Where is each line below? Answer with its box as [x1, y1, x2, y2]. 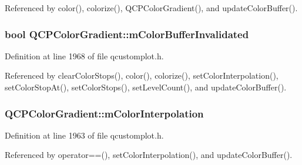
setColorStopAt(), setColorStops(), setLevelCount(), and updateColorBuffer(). [5, 81, 287, 93]
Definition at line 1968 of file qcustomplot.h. [5, 49, 164, 62]
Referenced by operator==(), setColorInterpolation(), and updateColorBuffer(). [5, 149, 293, 161]
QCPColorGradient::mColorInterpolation [5, 106, 204, 120]
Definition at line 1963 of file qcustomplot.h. [5, 129, 164, 141]
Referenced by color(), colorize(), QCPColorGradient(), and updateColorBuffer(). [5, 2, 298, 14]
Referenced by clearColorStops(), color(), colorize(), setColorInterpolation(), [5, 69, 278, 82]
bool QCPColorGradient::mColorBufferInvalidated [5, 26, 249, 41]
